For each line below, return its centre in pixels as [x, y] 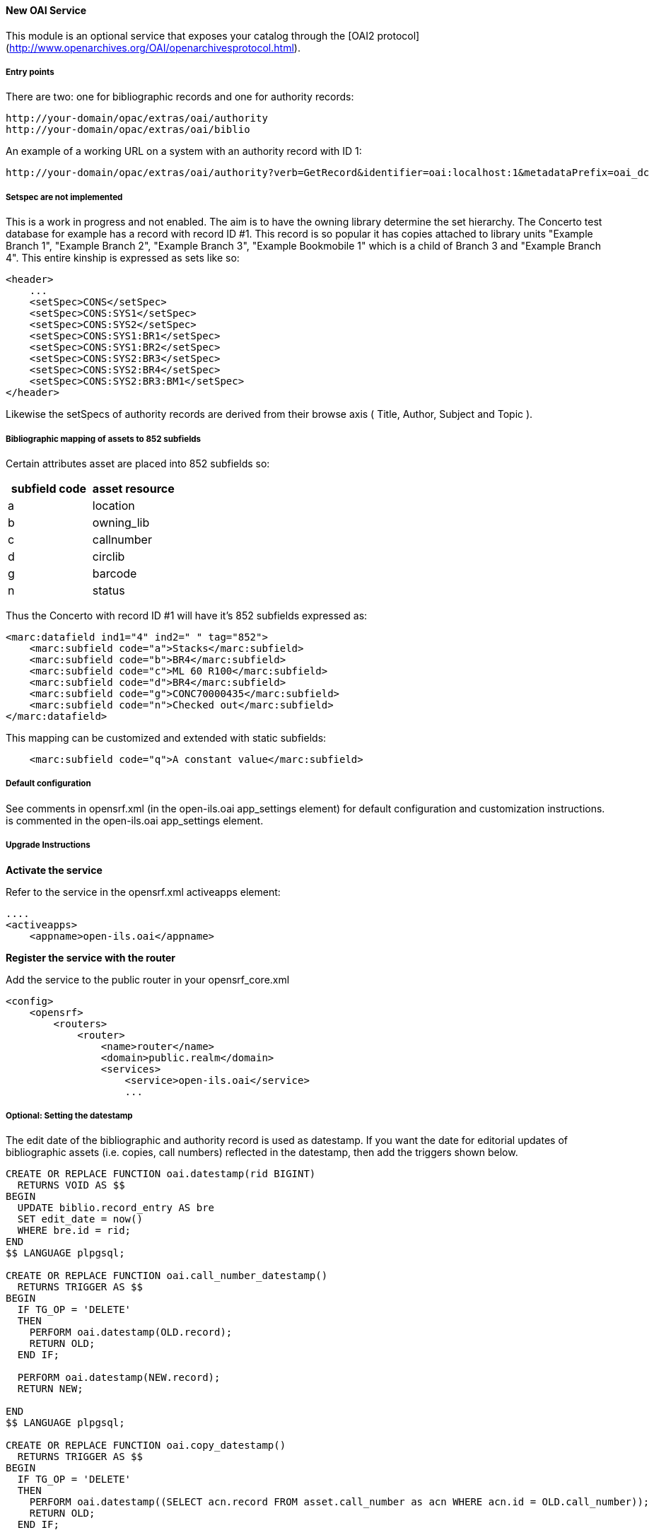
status [109, 590]
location [113, 505]
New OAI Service [46, 10]
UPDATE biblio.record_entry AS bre [116, 1208]
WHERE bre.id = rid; [74, 1231]
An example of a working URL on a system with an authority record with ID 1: [184, 151]
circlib [109, 556]
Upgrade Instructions [48, 845]
